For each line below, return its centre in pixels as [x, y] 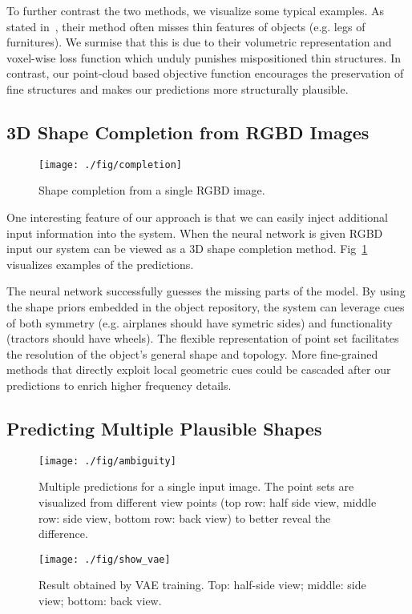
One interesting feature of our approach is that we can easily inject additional [198, 217]
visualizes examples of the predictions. [100, 264]
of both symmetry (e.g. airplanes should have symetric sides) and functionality [200, 322]
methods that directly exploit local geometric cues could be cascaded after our [199, 369]
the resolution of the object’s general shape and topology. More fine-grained [192, 353]
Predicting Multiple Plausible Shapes [164, 428]
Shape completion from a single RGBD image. [152, 190]
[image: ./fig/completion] [110, 165]
